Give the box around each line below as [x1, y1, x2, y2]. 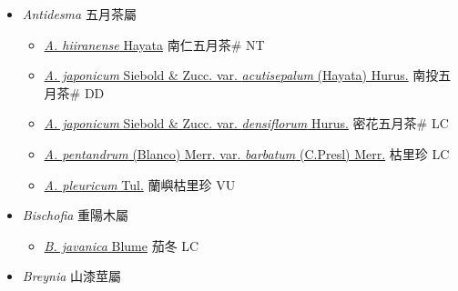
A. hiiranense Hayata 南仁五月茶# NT [44, 35, 265, 54]
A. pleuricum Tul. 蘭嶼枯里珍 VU [44, 175, 236, 194]
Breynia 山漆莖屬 [22, 266, 122, 286]
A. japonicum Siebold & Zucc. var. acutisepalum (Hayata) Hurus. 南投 [44, 65, 439, 85]
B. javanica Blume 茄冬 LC [44, 236, 199, 255]
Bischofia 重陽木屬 [22, 206, 129, 225]
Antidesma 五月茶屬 [22, 5, 137, 23]
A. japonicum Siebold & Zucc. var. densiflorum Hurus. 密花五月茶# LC [44, 114, 449, 133]
